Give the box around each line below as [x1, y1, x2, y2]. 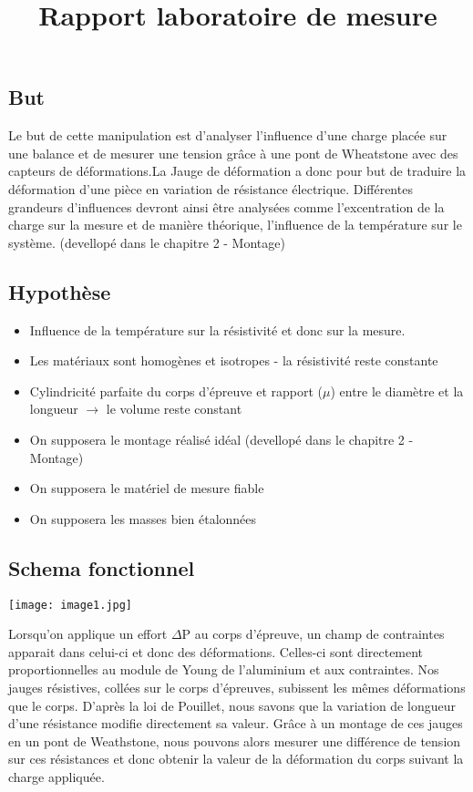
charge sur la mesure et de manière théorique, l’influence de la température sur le [8, 215, 462, 234]
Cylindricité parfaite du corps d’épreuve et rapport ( [29, 381, 323, 400]
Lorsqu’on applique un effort [8, 624, 168, 643]
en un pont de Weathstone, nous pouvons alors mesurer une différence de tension [8, 731, 461, 750]
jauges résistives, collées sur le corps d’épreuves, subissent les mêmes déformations [8, 677, 466, 696]
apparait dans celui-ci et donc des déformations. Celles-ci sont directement [8, 642, 424, 661]
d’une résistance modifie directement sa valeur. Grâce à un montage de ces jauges [8, 714, 463, 733]
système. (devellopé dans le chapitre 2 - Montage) [8, 232, 285, 252]
